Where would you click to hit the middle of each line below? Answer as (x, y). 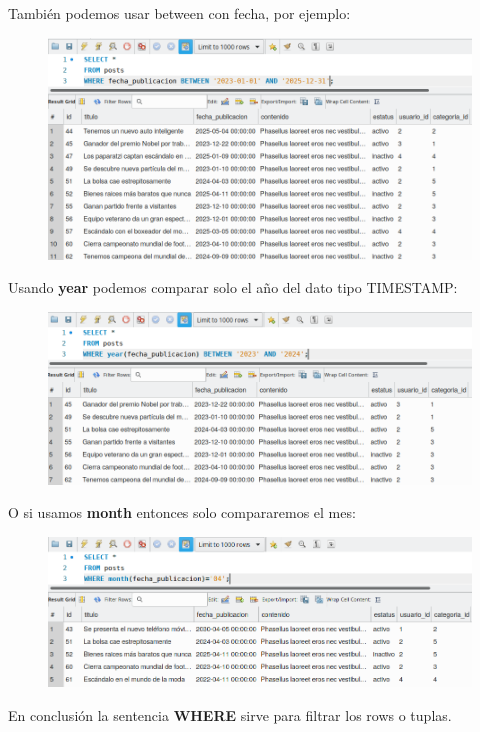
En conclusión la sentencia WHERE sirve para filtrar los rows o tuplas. (230, 714)
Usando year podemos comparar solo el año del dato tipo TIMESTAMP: (233, 287)
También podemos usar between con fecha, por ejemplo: (179, 13)
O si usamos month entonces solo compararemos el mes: (182, 512)
